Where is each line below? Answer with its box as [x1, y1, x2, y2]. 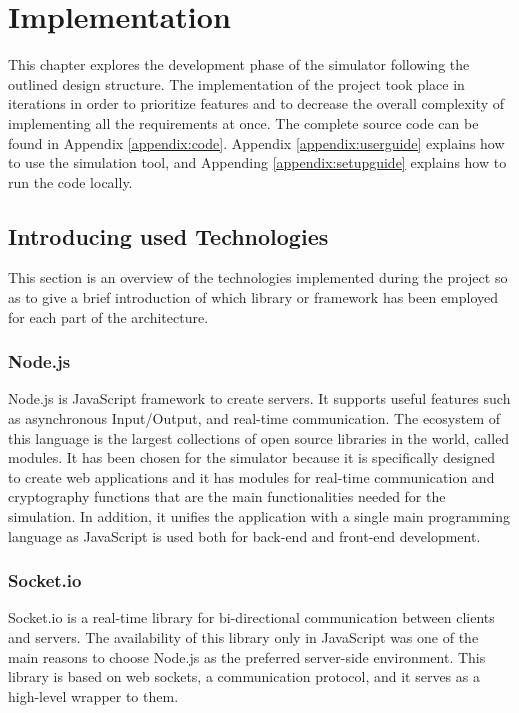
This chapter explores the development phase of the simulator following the [8, 54, 470, 75]
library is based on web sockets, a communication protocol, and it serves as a [8, 666, 480, 687]
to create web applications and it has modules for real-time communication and [8, 466, 495, 487]
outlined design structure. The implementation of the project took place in [8, 73, 465, 94]
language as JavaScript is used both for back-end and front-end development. [8, 525, 481, 546]
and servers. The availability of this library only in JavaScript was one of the [8, 627, 479, 648]
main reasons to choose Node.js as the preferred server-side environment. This [8, 646, 486, 667]
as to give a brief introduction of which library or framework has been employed [8, 287, 499, 308]
